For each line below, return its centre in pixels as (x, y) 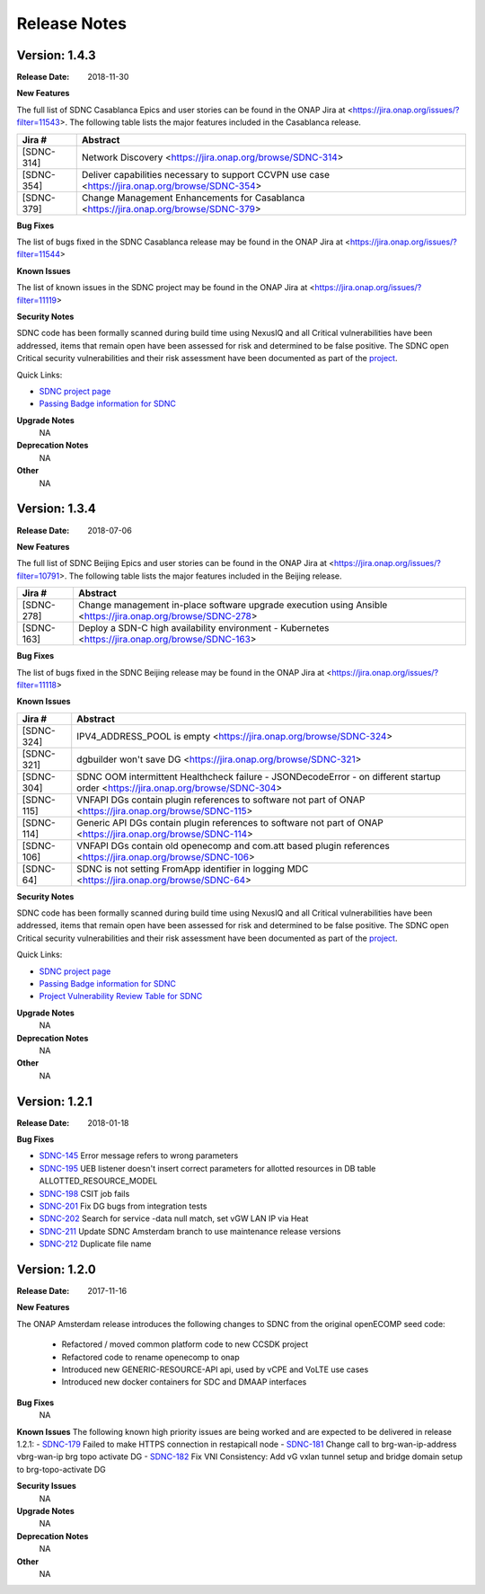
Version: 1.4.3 (56, 55)
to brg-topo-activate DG (62, 1469)
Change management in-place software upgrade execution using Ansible (233, 605)
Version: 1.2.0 (56, 1270)
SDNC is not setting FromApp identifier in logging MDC (193, 869)
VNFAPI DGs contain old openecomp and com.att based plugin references (233, 846)
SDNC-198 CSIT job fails (84, 1193)
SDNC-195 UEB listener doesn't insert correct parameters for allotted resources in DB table (207, 1168)
